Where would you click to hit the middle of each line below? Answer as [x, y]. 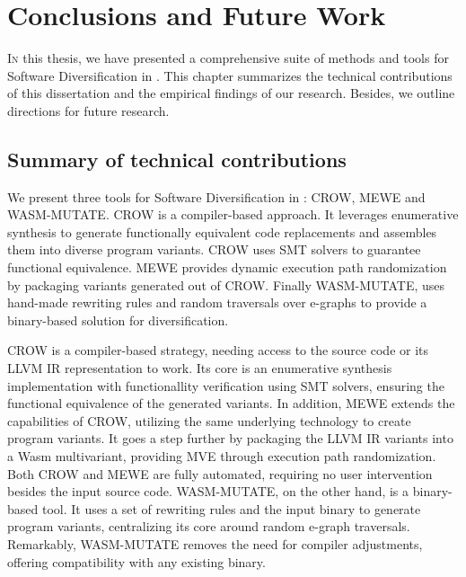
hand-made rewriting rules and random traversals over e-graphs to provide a [217, 302]
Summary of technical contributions [177, 159]
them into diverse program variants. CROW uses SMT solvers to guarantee [214, 249]
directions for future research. [88, 110]
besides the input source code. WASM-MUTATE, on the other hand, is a [208, 491]
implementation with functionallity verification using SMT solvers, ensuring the [226, 385]
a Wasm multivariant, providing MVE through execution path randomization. [222, 456]
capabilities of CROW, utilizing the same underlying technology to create [209, 420]
